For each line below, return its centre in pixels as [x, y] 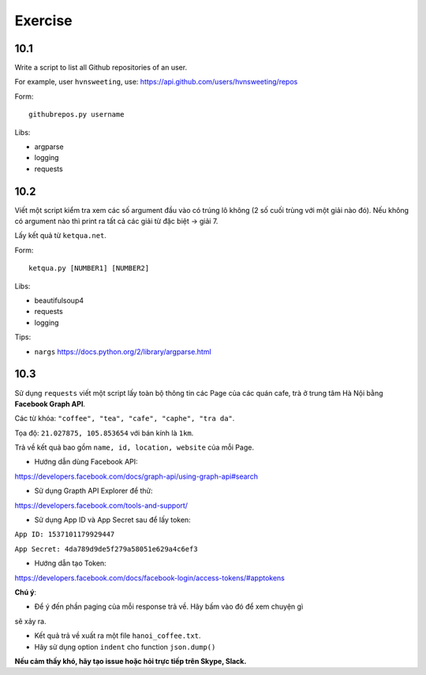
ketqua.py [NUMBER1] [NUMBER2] [89, 269]
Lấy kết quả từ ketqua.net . [60, 236]
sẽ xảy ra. [30, 621]
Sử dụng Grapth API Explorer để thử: [93, 491]
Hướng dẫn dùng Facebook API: [86, 462]
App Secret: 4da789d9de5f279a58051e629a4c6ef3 [106, 549]
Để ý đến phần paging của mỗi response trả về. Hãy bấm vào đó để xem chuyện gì [169, 606]
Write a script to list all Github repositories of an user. [101, 68]
